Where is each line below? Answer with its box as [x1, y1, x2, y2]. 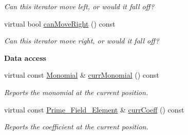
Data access [4, 52, 46, 63]
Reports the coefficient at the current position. [4, 121, 148, 132]
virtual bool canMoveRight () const [4, 18, 116, 29]
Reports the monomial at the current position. [4, 86, 148, 97]
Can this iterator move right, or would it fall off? [4, 35, 159, 46]
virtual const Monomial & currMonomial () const [4, 70, 159, 80]
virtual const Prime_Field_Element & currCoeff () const [4, 104, 184, 115]
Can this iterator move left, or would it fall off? [4, 1, 155, 11]
